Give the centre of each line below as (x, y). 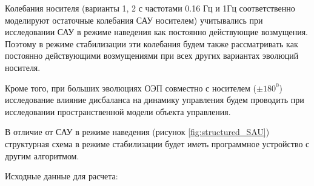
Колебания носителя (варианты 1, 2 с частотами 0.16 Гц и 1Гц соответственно (150, 8)
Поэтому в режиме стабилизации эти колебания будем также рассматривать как (152, 43)
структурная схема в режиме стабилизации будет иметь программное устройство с (157, 143)
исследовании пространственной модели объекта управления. (118, 111)
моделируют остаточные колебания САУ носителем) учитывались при (134, 20)
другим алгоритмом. (42, 155)
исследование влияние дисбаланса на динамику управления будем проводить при (155, 100)
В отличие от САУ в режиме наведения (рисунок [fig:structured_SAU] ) (137, 132)
